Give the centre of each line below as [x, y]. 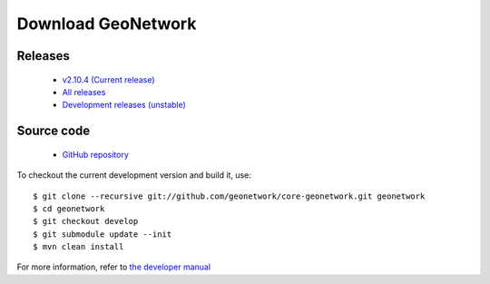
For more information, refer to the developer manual [114, 267]
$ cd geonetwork [69, 208]
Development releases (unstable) [124, 105]
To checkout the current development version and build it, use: [134, 175]
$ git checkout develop [86, 221]
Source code [54, 131]
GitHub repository [95, 154]
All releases [84, 92]
